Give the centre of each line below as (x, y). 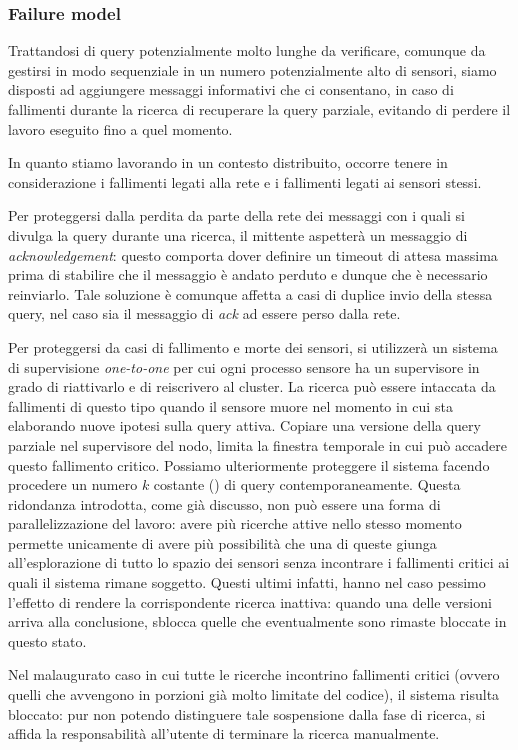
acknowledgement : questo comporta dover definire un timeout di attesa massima (253, 254)
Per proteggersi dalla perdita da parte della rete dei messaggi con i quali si (236, 215)
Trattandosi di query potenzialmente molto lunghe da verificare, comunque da (247, 50)
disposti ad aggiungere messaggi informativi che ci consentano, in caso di (231, 89)
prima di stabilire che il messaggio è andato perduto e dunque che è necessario (248, 274)
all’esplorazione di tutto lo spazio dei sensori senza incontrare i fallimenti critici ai (259, 562)
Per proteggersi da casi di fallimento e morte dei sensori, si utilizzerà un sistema (253, 346)
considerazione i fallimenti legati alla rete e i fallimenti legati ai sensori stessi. (245, 181)
